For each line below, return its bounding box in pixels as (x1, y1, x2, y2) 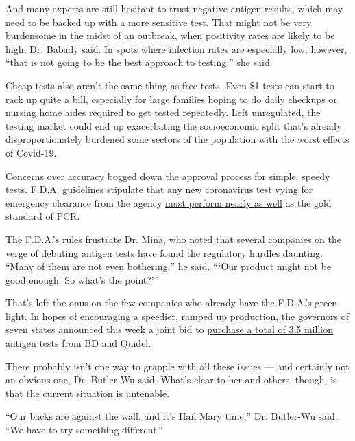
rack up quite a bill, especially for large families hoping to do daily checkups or (5, 91, 337, 106)
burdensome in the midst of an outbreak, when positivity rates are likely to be (5, 28, 335, 43)
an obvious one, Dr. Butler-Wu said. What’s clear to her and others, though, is (5, 372, 337, 387)
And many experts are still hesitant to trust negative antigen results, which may (5, 1, 343, 15)
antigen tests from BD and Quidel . (5, 336, 151, 350)
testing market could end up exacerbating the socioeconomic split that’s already (5, 118, 342, 133)
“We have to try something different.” (5, 422, 163, 437)
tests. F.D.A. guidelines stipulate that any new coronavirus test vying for (5, 182, 313, 196)
